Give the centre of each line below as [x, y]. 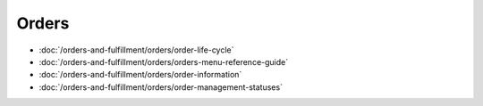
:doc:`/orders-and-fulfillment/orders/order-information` [140, 75]
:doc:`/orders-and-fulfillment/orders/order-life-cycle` [136, 50]
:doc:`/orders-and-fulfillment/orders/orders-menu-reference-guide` [164, 61]
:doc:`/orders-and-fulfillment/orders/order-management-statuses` [161, 87]
